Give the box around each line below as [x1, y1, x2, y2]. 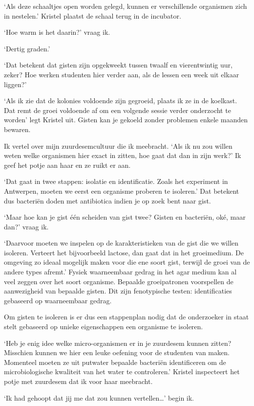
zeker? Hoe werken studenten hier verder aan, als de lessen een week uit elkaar [4, 69, 239, 79]
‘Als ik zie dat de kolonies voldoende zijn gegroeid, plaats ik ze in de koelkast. [4, 95, 237, 106]
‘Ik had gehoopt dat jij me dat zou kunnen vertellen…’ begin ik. [4, 392, 194, 403]
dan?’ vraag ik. [4, 221, 49, 231]
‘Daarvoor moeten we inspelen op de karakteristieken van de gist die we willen [4, 238, 239, 248]
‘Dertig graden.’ [4, 43, 50, 53]
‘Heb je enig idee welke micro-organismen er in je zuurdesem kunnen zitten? [4, 338, 232, 348]
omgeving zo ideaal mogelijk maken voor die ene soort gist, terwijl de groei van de [4, 257, 250, 267]
